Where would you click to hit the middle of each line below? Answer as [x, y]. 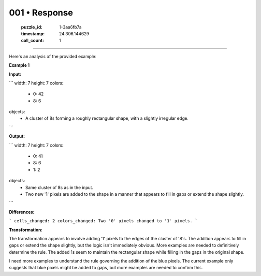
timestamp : [33, 33]
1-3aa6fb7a [70, 27]
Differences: [22, 212]
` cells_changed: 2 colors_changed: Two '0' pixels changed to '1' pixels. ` [103, 221]
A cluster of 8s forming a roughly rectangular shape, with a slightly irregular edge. [107, 118]
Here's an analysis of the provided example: [53, 56]
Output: [17, 136]
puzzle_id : [32, 27]
